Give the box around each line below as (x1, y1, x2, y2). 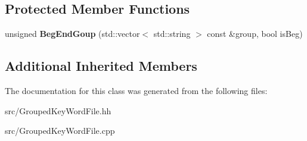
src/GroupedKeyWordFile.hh (5, 104, 111, 117)
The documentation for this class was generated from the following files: (5, 84, 268, 96)
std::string (153, 27, 191, 40)
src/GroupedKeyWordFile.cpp (5, 124, 115, 137)
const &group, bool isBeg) (207, 27, 303, 40)
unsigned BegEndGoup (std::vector (5, 27, 140, 40)
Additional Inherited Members (5, 57, 197, 75)
